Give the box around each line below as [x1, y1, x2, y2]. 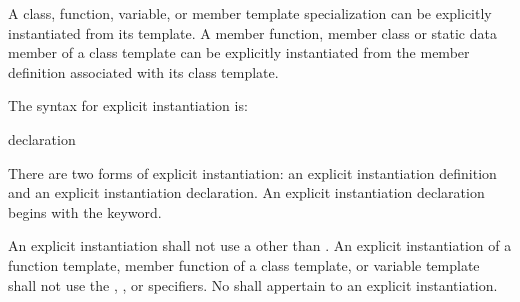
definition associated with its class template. [8, 61, 279, 82]
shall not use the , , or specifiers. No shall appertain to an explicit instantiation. [8, 274, 498, 295]
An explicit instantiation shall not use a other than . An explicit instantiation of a [8, 235, 512, 256]
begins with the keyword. [8, 201, 162, 222]
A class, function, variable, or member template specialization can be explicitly [8, 3, 492, 23]
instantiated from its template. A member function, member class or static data [8, 22, 497, 43]
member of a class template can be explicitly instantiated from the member [8, 42, 470, 63]
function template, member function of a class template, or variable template [8, 254, 480, 275]
